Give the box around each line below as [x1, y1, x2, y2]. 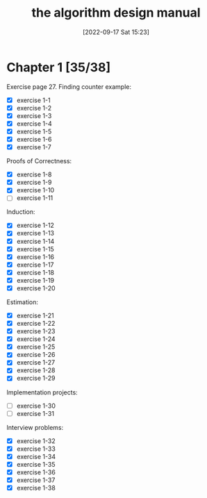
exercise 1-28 [16, 366, 56, 374]
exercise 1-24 [16, 335, 56, 343]
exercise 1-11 [16, 194, 53, 202]
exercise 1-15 [16, 244, 55, 253]
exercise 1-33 [16, 445, 56, 453]
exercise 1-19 [16, 276, 55, 284]
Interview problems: [6, 423, 64, 431]
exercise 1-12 [16, 221, 55, 230]
